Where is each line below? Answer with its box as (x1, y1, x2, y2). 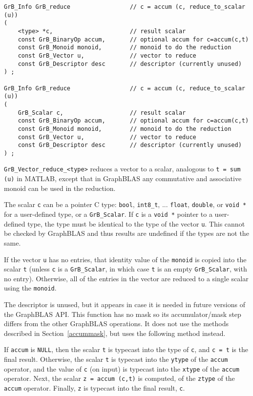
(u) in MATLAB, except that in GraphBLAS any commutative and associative (4, 173, 242, 184)
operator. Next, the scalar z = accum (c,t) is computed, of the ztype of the (4, 373, 235, 383)
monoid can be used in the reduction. (4, 183, 116, 193)
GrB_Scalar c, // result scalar (18, 109, 186, 116)
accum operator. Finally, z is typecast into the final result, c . (4, 383, 185, 393)
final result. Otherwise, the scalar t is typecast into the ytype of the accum (4, 354, 228, 364)
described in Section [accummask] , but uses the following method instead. (4, 328, 226, 338)
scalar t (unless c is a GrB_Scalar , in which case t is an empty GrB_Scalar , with (4, 264, 247, 274)
